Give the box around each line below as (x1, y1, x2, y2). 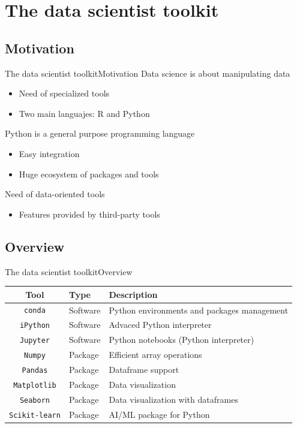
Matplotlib (13, 381, 56, 390)
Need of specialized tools (19, 87, 110, 100)
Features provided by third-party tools (19, 207, 160, 220)
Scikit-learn (9, 411, 61, 420)
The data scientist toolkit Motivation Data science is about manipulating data (5, 67, 290, 79)
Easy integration (19, 147, 80, 159)
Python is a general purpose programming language (5, 127, 195, 140)
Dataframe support (109, 363, 179, 376)
